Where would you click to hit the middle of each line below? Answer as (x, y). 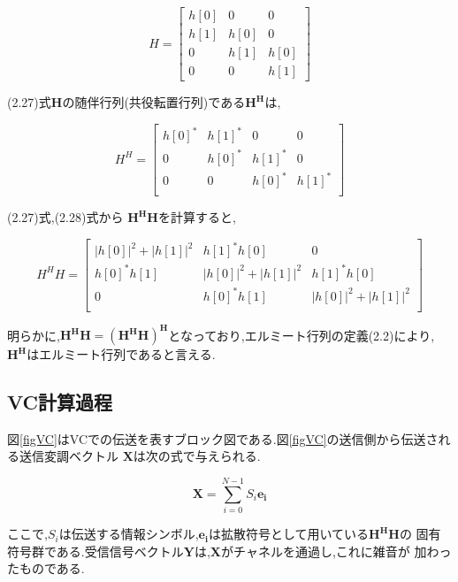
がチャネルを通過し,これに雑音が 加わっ (336, 551)
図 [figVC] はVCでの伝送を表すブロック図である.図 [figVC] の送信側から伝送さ (223, 438)
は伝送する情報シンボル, (129, 534)
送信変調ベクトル (69, 456)
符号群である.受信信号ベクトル (95, 551)
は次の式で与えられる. (197, 456)
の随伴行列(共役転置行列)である (154, 102)
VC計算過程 (60, 402)
